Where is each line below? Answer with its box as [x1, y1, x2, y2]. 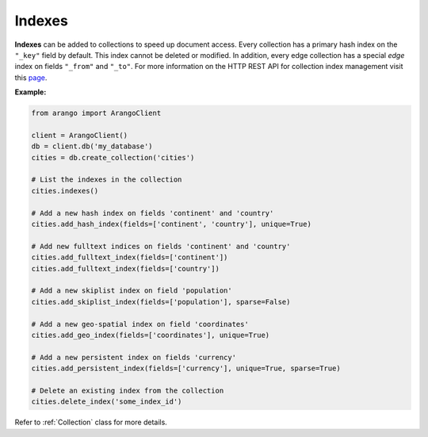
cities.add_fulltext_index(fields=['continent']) [31, 253, 228, 262]
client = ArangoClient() [31, 131, 128, 140]
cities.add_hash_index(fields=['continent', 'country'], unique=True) [31, 220, 312, 228]
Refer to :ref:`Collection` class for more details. [14, 417, 168, 427]
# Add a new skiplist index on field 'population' [31, 286, 233, 295]
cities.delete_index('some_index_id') [31, 397, 182, 406]
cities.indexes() [31, 186, 99, 195]
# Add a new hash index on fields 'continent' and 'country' [31, 209, 274, 217]
